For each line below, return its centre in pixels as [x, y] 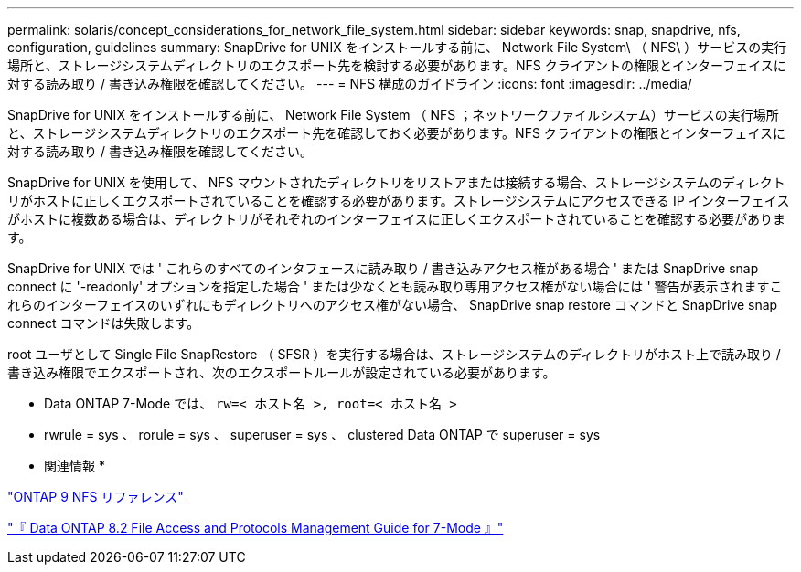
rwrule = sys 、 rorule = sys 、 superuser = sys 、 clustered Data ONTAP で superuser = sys [322, 434]
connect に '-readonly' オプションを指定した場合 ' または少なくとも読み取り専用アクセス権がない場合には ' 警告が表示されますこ [395, 286]
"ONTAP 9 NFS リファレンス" [96, 497]
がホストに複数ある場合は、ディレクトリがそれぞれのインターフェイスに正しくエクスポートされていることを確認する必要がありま [396, 219]
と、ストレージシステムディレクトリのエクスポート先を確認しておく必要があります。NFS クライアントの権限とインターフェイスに [397, 133]
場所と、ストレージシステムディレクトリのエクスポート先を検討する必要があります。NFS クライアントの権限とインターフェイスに [397, 65]
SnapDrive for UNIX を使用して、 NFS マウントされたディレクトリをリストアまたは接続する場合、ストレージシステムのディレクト [396, 182]
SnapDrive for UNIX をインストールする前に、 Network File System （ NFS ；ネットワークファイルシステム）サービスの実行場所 [393, 115]
